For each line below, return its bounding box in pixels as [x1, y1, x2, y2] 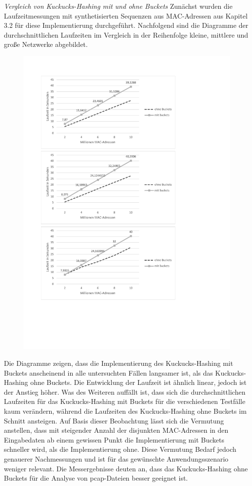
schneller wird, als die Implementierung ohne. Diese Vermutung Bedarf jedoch [4, 444, 236, 454]
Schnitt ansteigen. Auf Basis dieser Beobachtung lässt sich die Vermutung [4, 415, 224, 425]
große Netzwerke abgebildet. [4, 39, 88, 49]
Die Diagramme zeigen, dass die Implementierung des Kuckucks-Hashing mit [4, 358, 233, 368]
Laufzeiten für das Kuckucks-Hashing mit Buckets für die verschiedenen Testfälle [4, 396, 246, 406]
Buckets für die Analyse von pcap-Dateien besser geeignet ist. [4, 473, 188, 483]
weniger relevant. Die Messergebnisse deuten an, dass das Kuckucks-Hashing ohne [4, 463, 248, 473]
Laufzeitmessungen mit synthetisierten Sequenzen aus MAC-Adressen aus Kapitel [4, 10, 248, 21]
